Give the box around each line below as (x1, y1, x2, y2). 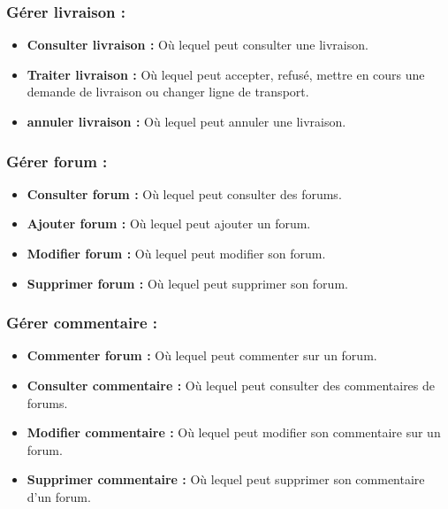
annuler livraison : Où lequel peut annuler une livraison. (27, 112, 346, 130)
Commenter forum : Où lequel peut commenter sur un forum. (27, 346, 377, 365)
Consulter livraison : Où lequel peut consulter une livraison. (27, 35, 368, 54)
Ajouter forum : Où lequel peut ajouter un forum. (27, 214, 311, 233)
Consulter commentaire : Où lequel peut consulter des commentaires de (27, 376, 436, 394)
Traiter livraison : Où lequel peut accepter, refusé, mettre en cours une (27, 65, 425, 83)
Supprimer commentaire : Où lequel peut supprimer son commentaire (27, 470, 425, 489)
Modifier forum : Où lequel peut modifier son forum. (27, 244, 326, 262)
